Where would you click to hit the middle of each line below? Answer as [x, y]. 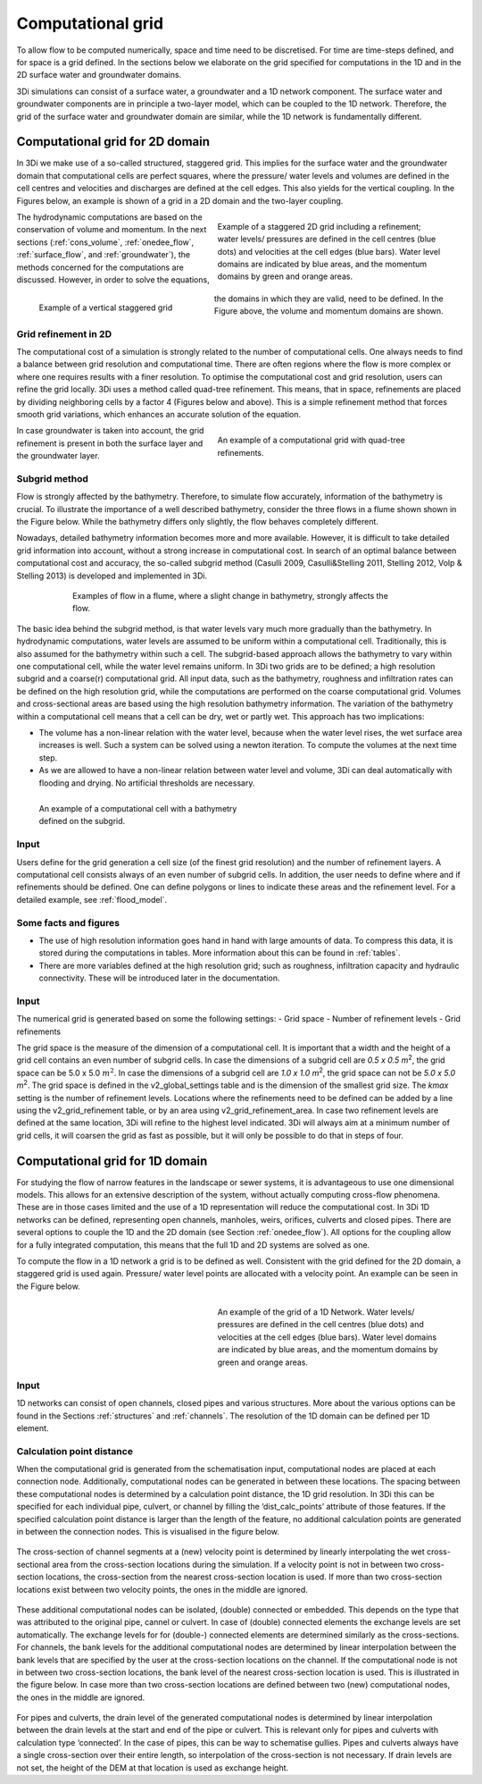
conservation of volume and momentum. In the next [112, 230]
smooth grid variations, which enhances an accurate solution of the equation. [159, 414]
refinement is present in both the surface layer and [110, 443]
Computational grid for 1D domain [112, 1161]
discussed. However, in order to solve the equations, [113, 279]
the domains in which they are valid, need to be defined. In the [329, 299]
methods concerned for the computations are [100, 267]
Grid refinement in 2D [64, 333]
